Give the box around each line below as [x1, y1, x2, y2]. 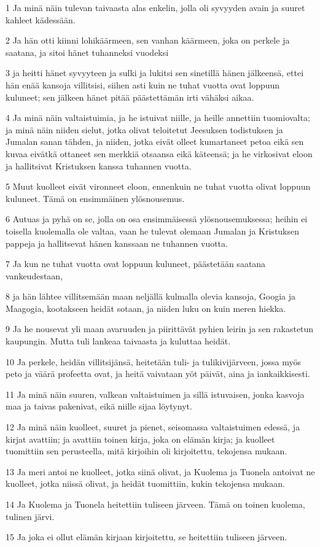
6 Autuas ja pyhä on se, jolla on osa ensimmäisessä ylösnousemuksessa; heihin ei [6, 212, 308, 225]
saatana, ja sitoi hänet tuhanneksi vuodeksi [6, 45, 169, 58]
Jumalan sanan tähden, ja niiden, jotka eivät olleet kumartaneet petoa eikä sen [6, 135, 304, 148]
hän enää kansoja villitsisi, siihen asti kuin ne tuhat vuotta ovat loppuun [6, 78, 280, 91]
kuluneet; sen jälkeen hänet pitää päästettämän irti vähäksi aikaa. [6, 90, 254, 103]
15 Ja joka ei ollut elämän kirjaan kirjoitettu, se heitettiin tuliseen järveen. [6, 530, 287, 543]
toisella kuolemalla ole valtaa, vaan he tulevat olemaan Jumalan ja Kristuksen [6, 224, 300, 237]
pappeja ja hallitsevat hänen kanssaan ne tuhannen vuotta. [6, 236, 228, 249]
